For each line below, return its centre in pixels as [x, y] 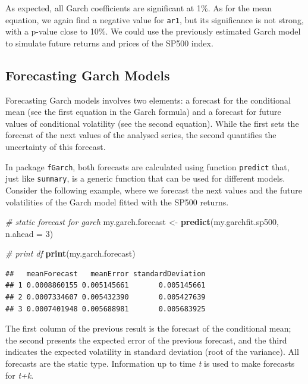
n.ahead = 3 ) [29, 233]
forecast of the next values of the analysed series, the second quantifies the [141, 135]
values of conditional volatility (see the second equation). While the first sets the [152, 123]
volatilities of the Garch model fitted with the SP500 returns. [117, 202]
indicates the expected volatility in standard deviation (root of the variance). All [152, 352]
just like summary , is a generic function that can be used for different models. [145, 178]
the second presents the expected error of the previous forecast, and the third [146, 340]
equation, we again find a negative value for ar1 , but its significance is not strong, [155, 19]
